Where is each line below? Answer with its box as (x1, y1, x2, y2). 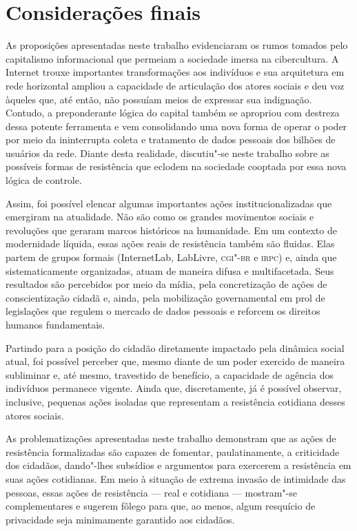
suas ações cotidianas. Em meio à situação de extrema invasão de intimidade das (6, 471, 346, 486)
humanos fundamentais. (6, 317, 105, 331)
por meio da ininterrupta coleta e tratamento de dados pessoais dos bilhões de (6, 132, 336, 147)
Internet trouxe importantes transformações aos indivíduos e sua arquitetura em (6, 65, 345, 79)
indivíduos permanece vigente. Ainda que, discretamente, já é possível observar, (6, 381, 342, 395)
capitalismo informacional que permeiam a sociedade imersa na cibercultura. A (6, 51, 339, 65)
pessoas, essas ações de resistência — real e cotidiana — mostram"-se (6, 485, 297, 499)
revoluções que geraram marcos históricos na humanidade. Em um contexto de (6, 222, 337, 237)
